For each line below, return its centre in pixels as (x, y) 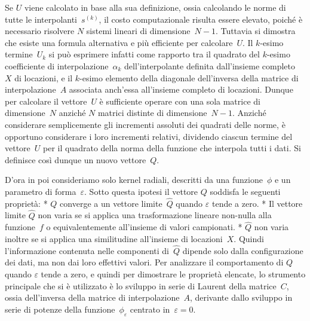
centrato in (150, 309)
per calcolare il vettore (46, 101)
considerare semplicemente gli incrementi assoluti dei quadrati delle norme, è (145, 124)
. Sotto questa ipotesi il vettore (141, 191)
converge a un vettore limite (111, 203)
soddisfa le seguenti (245, 191)
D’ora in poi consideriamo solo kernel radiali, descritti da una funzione (134, 180)
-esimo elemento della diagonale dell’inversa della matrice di (189, 77)
